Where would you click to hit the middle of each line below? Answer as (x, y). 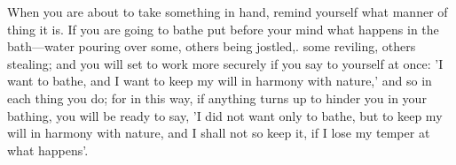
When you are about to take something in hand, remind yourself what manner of (228, 11)
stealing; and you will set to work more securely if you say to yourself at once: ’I (225, 63)
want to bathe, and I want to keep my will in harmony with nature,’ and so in (220, 81)
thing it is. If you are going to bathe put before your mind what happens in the (223, 29)
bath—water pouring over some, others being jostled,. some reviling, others (212, 46)
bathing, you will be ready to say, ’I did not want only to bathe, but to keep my (225, 115)
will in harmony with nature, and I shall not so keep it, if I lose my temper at (219, 133)
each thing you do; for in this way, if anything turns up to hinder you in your (217, 97)
